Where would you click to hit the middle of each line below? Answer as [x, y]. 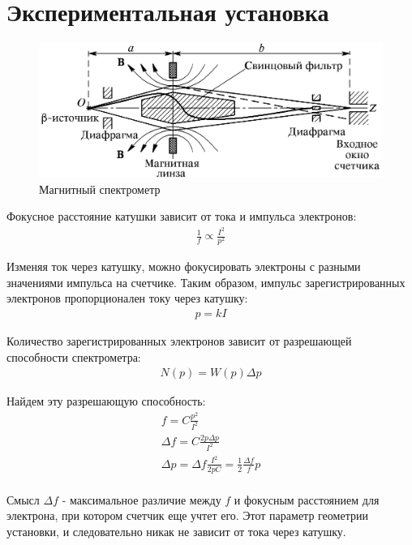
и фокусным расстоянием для [307, 499]
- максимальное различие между [142, 499]
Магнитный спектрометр [100, 189]
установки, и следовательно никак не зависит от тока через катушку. [176, 531]
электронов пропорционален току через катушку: [127, 298]
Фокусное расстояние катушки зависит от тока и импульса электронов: [182, 216]
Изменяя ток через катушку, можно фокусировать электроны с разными [184, 266]
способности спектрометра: [74, 356]
